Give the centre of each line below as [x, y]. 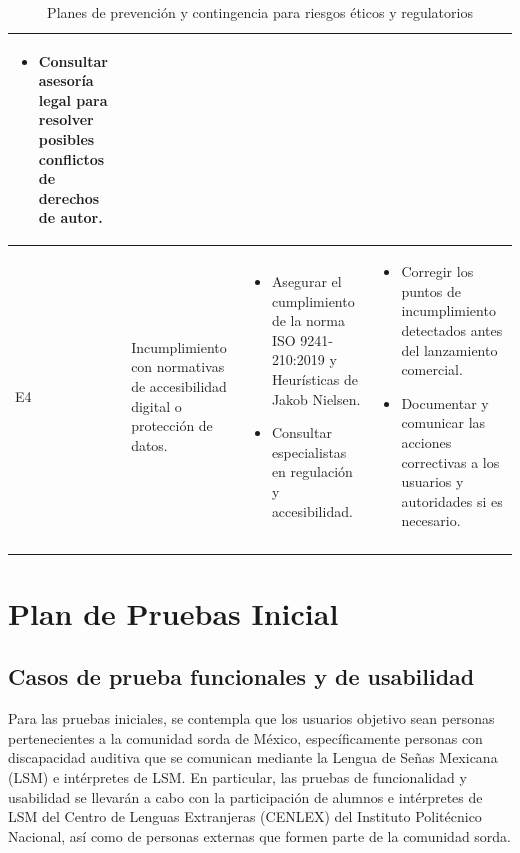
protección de [172, 425]
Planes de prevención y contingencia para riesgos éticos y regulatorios [260, 12]
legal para [73, 99]
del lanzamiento [449, 349]
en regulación [312, 471]
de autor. [70, 217]
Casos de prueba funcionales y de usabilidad [241, 676]
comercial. [432, 369]
